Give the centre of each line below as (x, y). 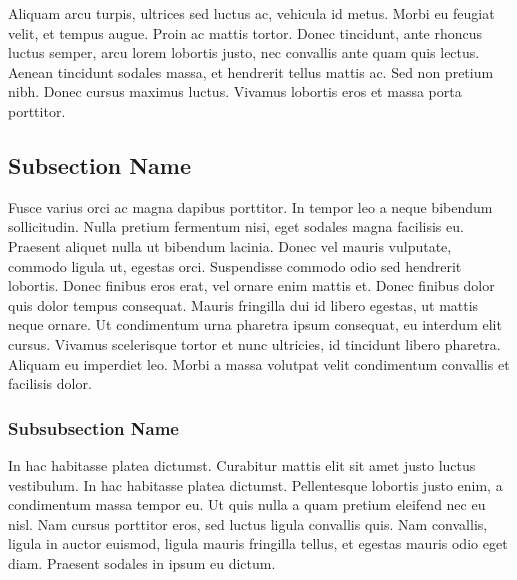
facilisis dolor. (50, 383)
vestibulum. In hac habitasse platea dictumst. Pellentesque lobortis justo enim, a (255, 484)
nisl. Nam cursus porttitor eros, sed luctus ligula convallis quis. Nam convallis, (248, 523)
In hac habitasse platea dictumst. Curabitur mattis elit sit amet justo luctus (242, 464)
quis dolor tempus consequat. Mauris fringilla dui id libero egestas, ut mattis (243, 304)
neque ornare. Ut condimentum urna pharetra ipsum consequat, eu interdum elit (255, 324)
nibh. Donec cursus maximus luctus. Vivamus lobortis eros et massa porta (235, 91)
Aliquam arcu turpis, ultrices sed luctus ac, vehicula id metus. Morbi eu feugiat (251, 13)
